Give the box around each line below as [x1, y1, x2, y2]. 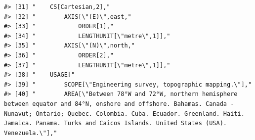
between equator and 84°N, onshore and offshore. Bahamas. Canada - [4, 100, 234, 107]
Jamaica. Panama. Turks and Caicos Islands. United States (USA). [4, 120, 227, 127]
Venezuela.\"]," [4, 129, 57, 137]
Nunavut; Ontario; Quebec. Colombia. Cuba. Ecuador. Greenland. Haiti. [4, 110, 245, 117]
